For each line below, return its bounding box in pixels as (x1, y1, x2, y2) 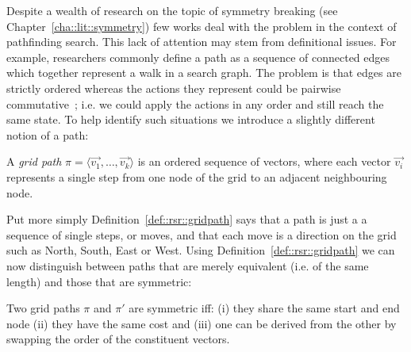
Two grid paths (6, 300, 80, 316)
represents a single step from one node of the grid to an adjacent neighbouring (6, 168, 387, 185)
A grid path (6, 153, 62, 170)
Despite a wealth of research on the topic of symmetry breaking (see (6, 2, 338, 18)
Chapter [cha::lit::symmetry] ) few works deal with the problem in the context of (6, 17, 397, 34)
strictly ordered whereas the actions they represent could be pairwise (6, 79, 341, 96)
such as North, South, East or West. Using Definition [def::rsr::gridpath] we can (6, 242, 395, 258)
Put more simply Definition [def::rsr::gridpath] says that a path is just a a (6, 211, 367, 228)
